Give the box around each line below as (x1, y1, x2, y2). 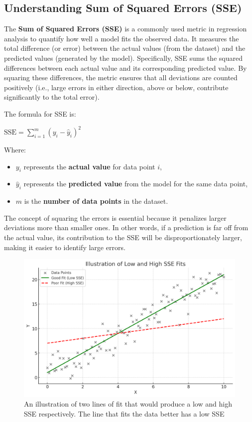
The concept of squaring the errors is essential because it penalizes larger (4, 212, 227, 223)
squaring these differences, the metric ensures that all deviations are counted (4, 72, 238, 83)
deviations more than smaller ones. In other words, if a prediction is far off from (4, 222, 249, 233)
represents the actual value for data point (23, 161, 155, 171)
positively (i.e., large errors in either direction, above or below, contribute (4, 82, 229, 92)
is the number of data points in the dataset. (24, 196, 168, 206)
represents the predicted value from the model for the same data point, (23, 178, 248, 189)
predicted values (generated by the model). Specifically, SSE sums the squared (4, 52, 243, 63)
